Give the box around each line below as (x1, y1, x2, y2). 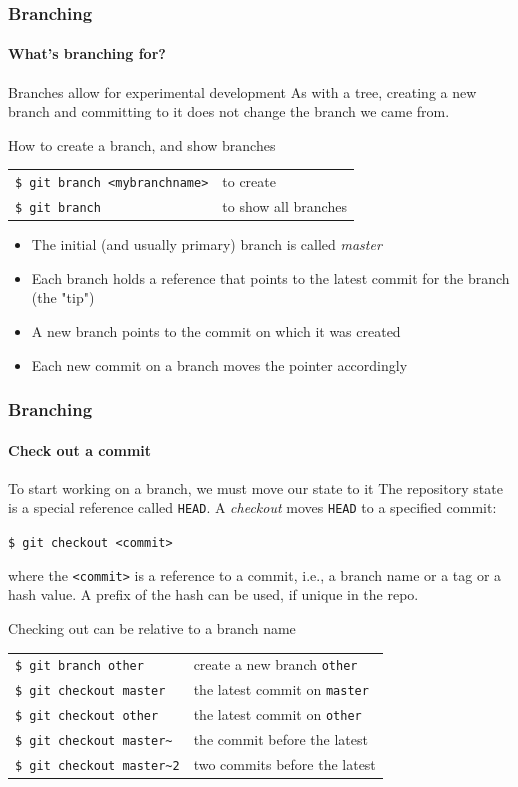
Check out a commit (8, 439, 152, 460)
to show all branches (222, 196, 347, 217)
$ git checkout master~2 (15, 758, 180, 773)
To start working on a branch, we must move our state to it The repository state (8, 477, 503, 498)
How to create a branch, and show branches (8, 134, 276, 155)
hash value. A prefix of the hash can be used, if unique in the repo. (8, 584, 419, 605)
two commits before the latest (193, 754, 376, 774)
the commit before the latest (193, 729, 368, 750)
